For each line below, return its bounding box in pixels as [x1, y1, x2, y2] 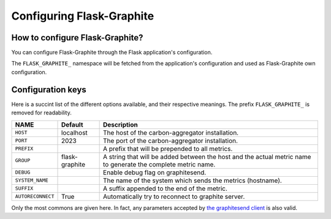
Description [103, 120, 138, 128]
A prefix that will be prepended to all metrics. [103, 144, 233, 153]
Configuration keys [11, 84, 87, 95]
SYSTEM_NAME [15, 177, 48, 184]
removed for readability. [11, 109, 72, 116]
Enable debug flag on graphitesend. [103, 168, 207, 177]
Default [61, 120, 83, 128]
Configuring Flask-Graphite [11, 9, 154, 23]
